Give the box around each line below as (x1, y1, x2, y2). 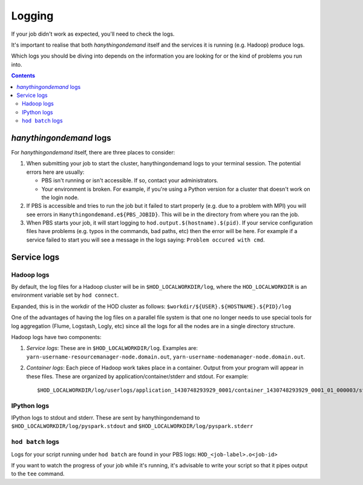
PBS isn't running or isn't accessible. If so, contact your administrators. (41, 177, 218, 184)
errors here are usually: (26, 168, 85, 176)
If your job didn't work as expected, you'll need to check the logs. (11, 30, 175, 38)
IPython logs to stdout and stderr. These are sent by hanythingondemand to (11, 414, 200, 421)
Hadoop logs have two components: (11, 333, 102, 340)
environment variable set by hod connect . (11, 291, 119, 299)
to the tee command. (11, 470, 65, 478)
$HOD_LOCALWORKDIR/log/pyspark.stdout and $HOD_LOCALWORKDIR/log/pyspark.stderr (11, 423, 253, 430)
